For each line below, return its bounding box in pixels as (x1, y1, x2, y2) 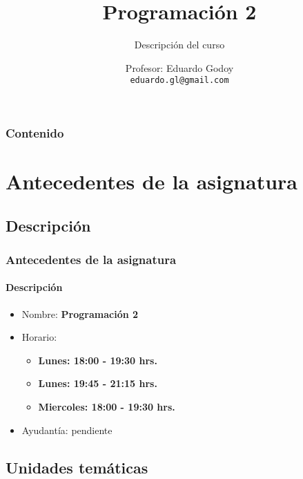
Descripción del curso (134, 37, 225, 52)
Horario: (21, 330, 57, 344)
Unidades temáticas (6, 456, 148, 478)
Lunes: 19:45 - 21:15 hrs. (38, 376, 157, 391)
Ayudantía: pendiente (21, 422, 113, 437)
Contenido (6, 124, 64, 141)
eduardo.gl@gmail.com (130, 75, 229, 86)
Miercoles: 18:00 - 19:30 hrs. (38, 400, 175, 414)
